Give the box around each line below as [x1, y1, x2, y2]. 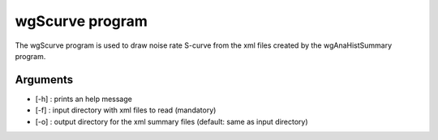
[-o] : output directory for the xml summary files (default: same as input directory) [35, 117, 308, 126]
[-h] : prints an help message [35, 94, 133, 104]
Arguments [15, 73, 74, 87]
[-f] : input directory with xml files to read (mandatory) [35, 105, 217, 115]
